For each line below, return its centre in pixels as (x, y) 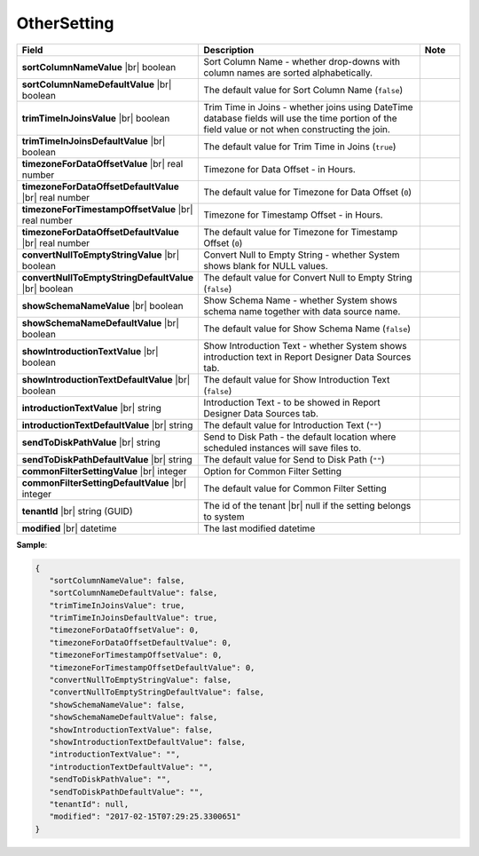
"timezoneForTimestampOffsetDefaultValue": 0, (152, 667)
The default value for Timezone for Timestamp (301, 232)
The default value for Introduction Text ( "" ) (293, 424)
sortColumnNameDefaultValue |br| (97, 84)
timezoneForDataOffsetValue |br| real (102, 163)
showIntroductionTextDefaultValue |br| (106, 379)
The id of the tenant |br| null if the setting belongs (307, 505)
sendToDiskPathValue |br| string (91, 442)
